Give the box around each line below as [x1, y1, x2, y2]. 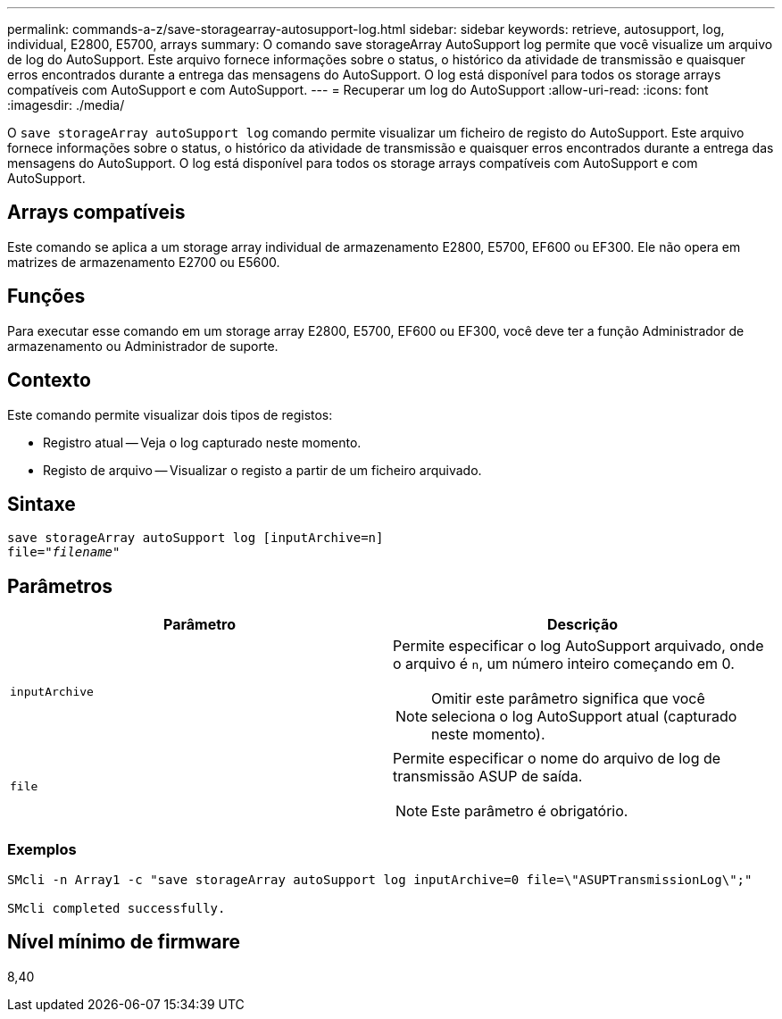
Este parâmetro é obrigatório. [431, 802, 628, 821]
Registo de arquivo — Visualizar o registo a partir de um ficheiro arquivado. [43, 462, 482, 478]
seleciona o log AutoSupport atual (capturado [431, 707, 737, 726]
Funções [7, 285, 86, 308]
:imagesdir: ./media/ [7, 97, 125, 113]
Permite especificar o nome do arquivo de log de [393, 749, 721, 768]
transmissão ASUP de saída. [393, 767, 583, 786]
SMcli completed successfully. [7, 900, 226, 915]
